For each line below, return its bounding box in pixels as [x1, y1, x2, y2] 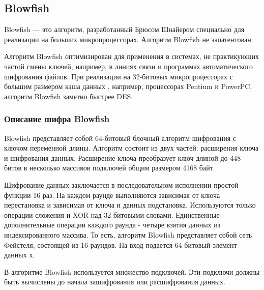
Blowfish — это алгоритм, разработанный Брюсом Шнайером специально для [4, 24, 245, 35]
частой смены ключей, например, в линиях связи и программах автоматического [4, 61, 253, 71]
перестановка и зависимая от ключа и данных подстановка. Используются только [4, 199, 256, 210]
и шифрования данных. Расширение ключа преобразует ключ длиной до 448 [4, 152, 241, 163]
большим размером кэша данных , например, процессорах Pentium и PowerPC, [4, 81, 252, 92]
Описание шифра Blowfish [4, 112, 110, 125]
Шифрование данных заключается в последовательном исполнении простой [4, 179, 239, 190]
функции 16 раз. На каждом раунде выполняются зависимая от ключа [4, 189, 220, 200]
